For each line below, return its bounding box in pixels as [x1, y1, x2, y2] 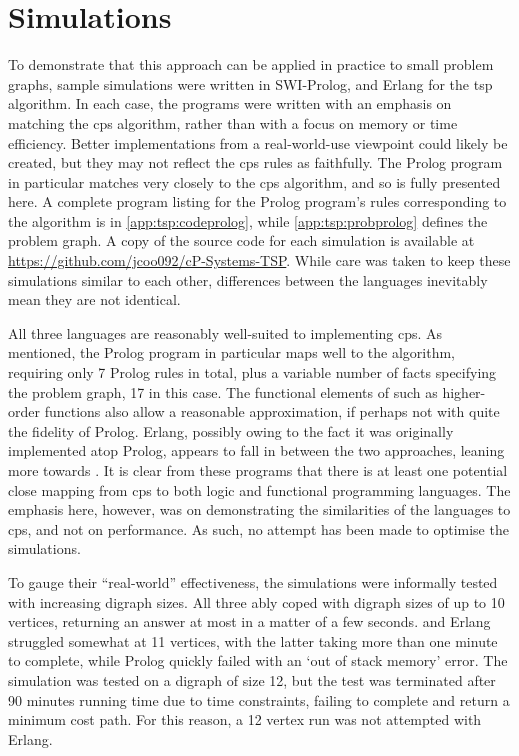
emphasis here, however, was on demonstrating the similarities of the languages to [8, 499, 511, 520]
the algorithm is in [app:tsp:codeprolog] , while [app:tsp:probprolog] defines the [8, 210, 488, 231]
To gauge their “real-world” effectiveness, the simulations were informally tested [8, 571, 498, 592]
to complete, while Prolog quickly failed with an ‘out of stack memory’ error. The [8, 650, 508, 671]
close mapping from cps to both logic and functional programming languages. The [8, 479, 511, 500]
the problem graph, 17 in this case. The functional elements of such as [8, 381, 438, 402]
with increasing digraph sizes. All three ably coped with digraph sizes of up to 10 [8, 591, 505, 612]
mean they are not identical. [8, 289, 181, 310]
